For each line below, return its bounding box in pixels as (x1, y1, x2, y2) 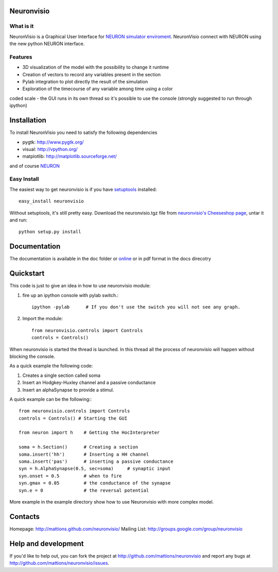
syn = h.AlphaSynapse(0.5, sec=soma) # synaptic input (19, 466, 171, 472)
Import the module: (22, 316, 63, 322)
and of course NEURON (9, 163, 60, 169)
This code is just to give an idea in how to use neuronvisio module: (9, 283, 151, 289)
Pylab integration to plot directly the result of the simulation (22, 79, 148, 85)
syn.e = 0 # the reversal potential (19, 487, 149, 493)
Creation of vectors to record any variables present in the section (22, 71, 161, 77)
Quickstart (9, 269, 45, 278)
